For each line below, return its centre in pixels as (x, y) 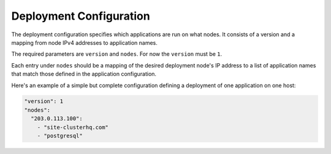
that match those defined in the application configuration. (84, 74)
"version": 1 (44, 102)
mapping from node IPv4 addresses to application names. (84, 42)
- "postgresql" (60, 136)
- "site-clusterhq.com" (73, 127)
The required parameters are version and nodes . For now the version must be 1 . (117, 54)
